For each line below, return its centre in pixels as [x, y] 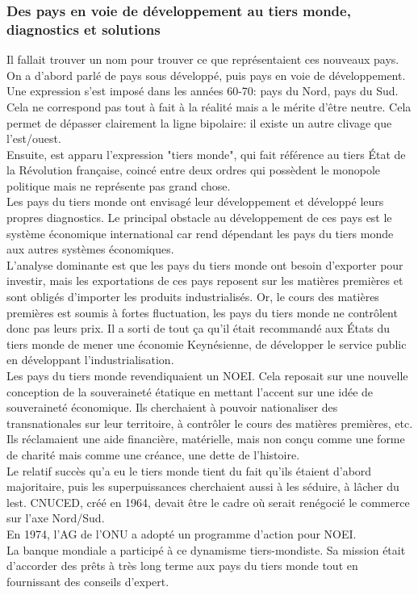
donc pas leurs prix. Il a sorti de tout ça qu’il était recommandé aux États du [199, 328]
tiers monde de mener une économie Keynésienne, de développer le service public [207, 344]
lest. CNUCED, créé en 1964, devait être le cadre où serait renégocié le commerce [208, 502]
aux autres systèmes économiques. [90, 249]
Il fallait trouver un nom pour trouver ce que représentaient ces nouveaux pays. [203, 59]
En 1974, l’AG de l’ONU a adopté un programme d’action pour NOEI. [182, 533]
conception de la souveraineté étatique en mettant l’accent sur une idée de [190, 391]
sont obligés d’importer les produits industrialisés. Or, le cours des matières [193, 297]
